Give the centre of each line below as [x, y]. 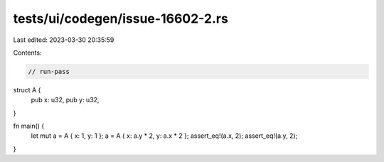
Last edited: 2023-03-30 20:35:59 [64, 40]
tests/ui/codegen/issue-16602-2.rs [121, 18]
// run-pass [49, 71]
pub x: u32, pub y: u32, [65, 100]
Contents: [27, 53]
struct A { [27, 90]
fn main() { [29, 126]
